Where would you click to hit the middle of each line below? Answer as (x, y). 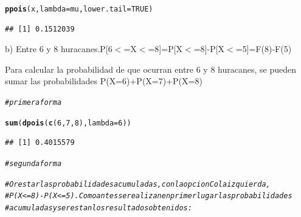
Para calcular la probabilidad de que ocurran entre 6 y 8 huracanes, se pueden (150, 69)
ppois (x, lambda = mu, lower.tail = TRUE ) (79, 9)
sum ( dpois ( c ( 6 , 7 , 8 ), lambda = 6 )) (68, 123)
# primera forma (33, 103)
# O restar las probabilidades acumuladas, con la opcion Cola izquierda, (138, 184)
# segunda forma (33, 163)
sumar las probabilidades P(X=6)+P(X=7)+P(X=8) (104, 81)
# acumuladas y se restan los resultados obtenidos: (99, 208)
